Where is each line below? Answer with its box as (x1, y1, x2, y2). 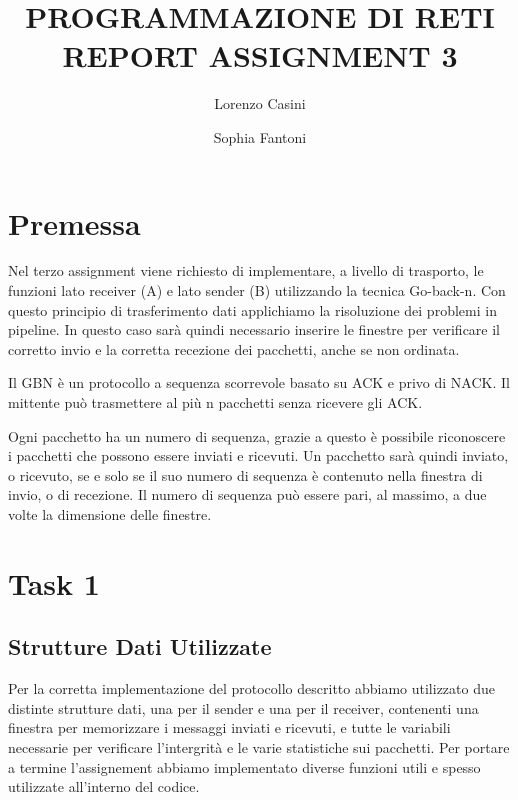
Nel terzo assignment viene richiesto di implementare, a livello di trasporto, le (8, 260, 484, 281)
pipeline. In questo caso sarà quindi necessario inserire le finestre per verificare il (8, 319, 500, 340)
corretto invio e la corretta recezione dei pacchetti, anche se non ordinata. (8, 338, 460, 359)
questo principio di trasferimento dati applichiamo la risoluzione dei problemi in (8, 299, 497, 320)
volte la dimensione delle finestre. (8, 503, 212, 524)
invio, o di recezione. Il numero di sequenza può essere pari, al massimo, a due (8, 484, 487, 505)
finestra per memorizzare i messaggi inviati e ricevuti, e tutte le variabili (8, 717, 451, 738)
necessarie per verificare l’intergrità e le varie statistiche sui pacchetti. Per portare (8, 736, 510, 757)
